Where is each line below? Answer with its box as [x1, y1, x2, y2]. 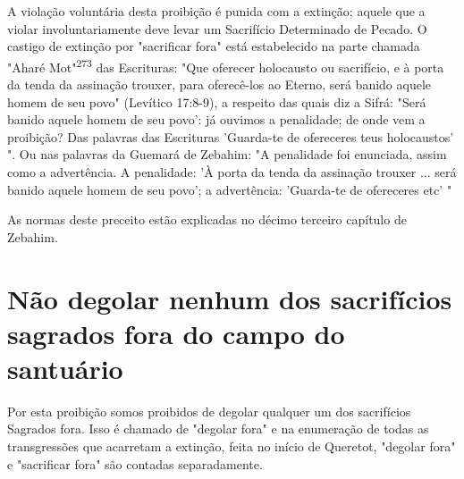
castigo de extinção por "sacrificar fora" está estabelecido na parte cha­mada [7, 37, 420, 55]
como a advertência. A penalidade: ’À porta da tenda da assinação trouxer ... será [7, 163, 457, 181]
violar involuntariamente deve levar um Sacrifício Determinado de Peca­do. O [7, 19, 427, 38]
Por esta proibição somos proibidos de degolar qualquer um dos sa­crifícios [7, 401, 411, 420]
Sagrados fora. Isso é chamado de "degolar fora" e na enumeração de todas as [7, 419, 429, 438]
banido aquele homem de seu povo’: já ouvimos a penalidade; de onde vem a [7, 110, 426, 129]
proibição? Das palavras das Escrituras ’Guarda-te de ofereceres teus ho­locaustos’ [7, 127, 454, 146]
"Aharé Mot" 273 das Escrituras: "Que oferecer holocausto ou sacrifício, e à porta [7, 55, 444, 76]
